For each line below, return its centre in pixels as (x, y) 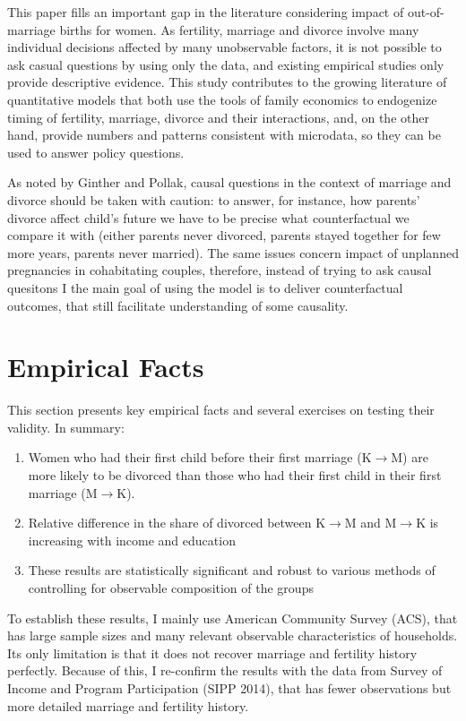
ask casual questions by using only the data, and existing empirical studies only (226, 64)
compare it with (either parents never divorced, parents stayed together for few (224, 235)
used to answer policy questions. (96, 152)
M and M (371, 523)
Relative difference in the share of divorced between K (177, 523)
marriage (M (63, 492)
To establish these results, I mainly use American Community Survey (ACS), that (233, 618)
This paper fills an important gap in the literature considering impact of (206, 12)
